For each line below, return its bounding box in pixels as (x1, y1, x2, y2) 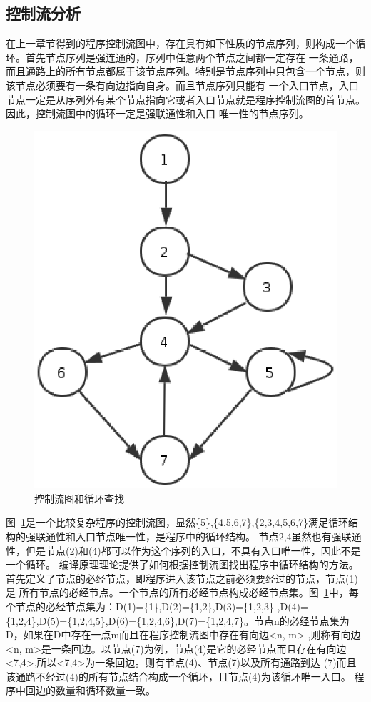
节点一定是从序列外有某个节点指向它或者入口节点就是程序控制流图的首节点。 (6, 92, 365, 107)
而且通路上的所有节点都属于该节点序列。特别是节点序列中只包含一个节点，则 (6, 64, 365, 79)
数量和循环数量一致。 (55, 683, 156, 698)
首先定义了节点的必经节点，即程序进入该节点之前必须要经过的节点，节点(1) (6, 570, 358, 585)
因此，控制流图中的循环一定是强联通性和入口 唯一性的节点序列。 (6, 106, 309, 121)
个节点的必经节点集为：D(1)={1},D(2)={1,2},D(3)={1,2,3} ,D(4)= (6, 598, 308, 613)
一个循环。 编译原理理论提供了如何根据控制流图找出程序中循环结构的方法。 (6, 557, 359, 572)
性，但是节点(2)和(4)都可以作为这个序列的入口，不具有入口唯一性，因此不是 (6, 543, 361, 558)
